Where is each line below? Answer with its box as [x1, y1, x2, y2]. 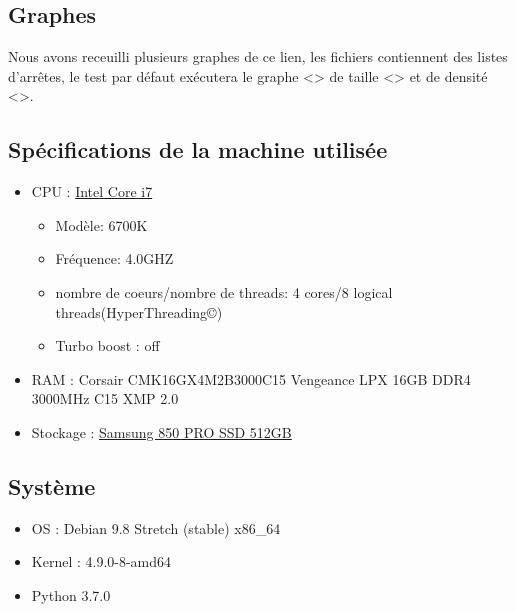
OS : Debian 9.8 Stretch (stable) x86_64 [31, 517, 281, 538]
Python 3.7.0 [31, 584, 111, 605]
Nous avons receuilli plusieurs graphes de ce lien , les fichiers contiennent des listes [8, 46, 508, 67]
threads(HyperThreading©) [55, 301, 223, 322]
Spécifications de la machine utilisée [8, 134, 388, 165]
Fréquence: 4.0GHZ [55, 248, 174, 269]
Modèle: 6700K [55, 214, 148, 235]
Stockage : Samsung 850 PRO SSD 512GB [31, 421, 292, 442]
